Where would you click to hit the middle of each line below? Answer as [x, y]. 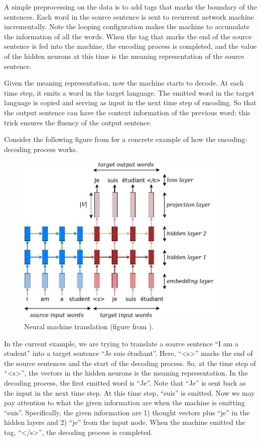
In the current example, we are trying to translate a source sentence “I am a [121, 343]
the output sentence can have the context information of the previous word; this [127, 112]
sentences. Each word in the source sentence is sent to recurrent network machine [129, 16]
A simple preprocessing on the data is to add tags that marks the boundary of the [130, 7]
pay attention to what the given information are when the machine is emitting [124, 402]
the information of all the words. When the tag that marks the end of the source [128, 36]
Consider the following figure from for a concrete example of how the [110, 139]
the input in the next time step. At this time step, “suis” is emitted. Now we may [129, 392]
